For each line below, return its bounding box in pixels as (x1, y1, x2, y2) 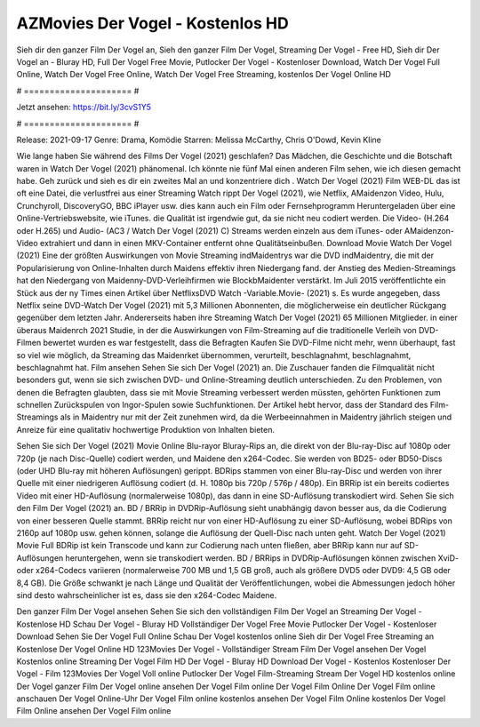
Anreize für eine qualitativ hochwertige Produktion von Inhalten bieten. (16, 424, 276, 435)
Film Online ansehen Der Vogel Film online (16, 706, 172, 716)
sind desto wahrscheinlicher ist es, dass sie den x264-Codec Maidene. (16, 589, 277, 600)
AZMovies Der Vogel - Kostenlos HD (16, 13, 289, 33)
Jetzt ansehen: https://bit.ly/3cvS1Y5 (16, 102, 151, 113)
